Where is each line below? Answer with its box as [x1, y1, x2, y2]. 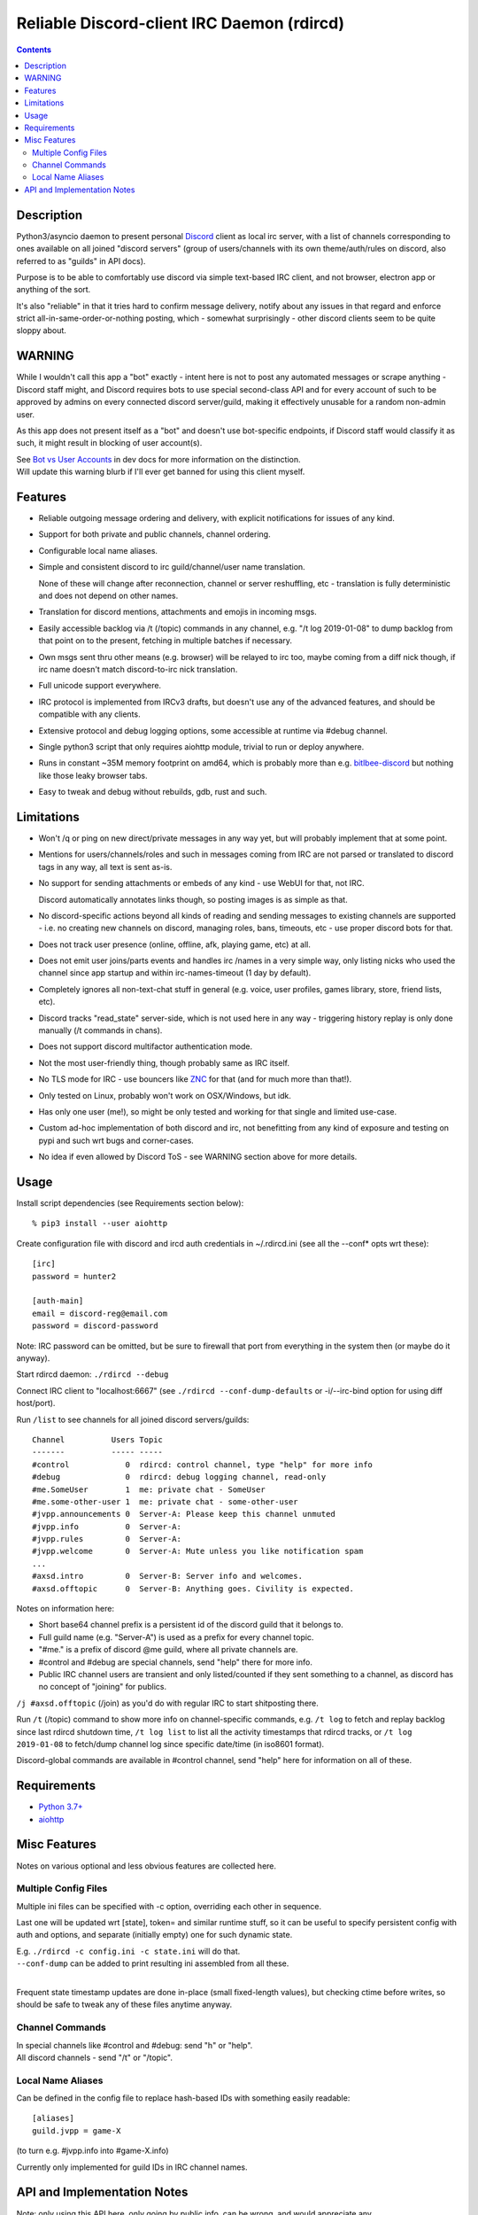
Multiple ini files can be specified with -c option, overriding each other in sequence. [16, 1900, 322, 1911]
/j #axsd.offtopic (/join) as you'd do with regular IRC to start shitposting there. [16, 1698, 319, 1708]
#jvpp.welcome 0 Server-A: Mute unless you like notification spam [32, 1546, 364, 1557]
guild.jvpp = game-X [32, 2126, 121, 2135]
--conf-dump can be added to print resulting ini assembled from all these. [16, 1958, 289, 1969]
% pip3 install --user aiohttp [32, 1218, 168, 1229]
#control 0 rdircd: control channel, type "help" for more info [32, 1459, 374, 1470]
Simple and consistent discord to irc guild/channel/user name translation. [38, 562, 305, 572]
